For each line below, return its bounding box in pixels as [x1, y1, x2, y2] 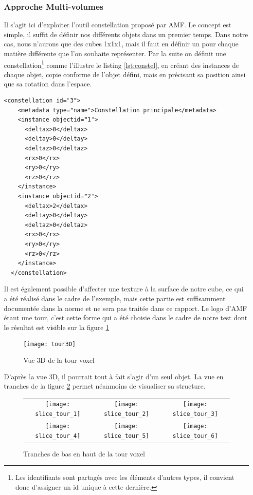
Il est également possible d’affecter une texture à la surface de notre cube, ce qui [4, 284, 244, 294]
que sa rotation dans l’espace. [4, 79, 92, 89]
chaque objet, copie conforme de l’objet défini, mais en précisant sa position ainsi [4, 69, 246, 79]
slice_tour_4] [35, 432, 81, 439]
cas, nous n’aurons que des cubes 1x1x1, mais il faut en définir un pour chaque [4, 39, 239, 49]
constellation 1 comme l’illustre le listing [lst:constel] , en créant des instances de [4, 58, 239, 70]
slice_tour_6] [172, 432, 218, 439]
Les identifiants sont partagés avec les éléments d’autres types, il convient [15, 472, 235, 482]
